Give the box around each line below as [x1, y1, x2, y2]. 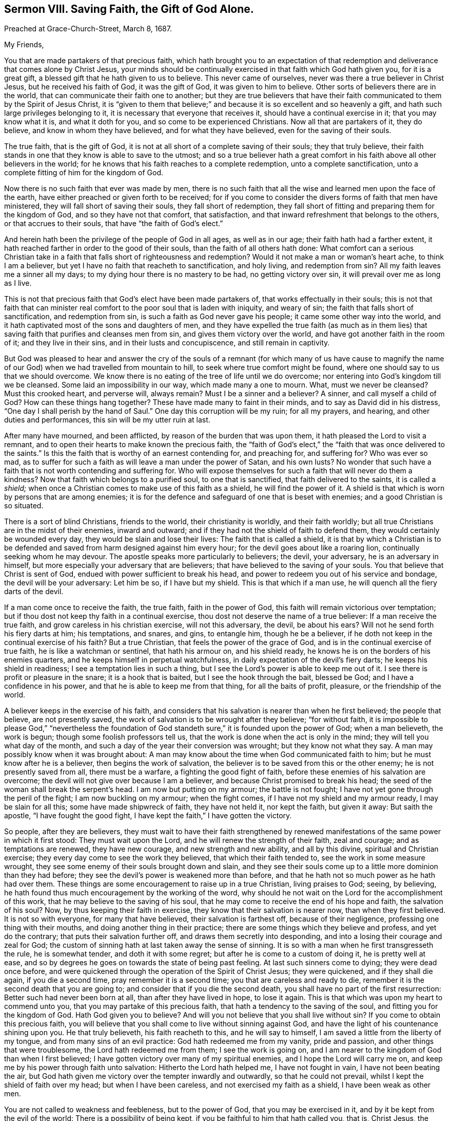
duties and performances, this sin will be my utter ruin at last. [4, 415, 210, 425]
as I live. [4, 279, 32, 288]
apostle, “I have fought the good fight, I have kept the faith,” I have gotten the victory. [4, 811, 292, 820]
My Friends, [4, 40, 44, 49]
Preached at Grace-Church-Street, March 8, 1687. [4, 24, 172, 33]
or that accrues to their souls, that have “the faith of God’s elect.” [4, 219, 223, 228]
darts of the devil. [4, 587, 64, 596]
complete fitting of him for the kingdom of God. [4, 168, 164, 177]
